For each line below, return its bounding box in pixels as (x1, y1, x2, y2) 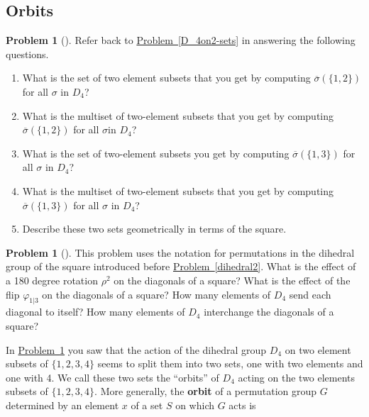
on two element (285, 342, 351, 357)
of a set (131, 397, 163, 412)
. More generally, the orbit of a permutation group (94, 384, 317, 399)
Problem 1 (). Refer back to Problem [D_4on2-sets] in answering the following (6, 33, 356, 48)
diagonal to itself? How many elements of (6, 304, 185, 319)
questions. (6, 46, 49, 61)
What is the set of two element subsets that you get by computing (22, 70, 311, 85)
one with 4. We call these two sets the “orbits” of (6, 369, 219, 384)
